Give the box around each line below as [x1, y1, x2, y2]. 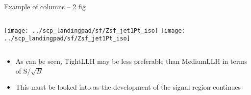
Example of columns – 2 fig [4, 1, 86, 11]
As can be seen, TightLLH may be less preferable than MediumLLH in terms [15, 56, 248, 66]
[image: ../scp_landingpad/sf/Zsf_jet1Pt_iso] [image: [4, 27, 185, 34]
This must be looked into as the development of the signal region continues [15, 82, 241, 92]
